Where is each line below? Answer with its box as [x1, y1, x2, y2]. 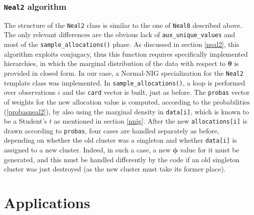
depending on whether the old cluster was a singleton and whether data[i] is [4, 135, 237, 145]
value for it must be [180, 145, 239, 155]
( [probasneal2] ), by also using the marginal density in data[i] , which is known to [4, 106, 249, 116]
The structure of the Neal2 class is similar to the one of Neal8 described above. [4, 20, 242, 30]
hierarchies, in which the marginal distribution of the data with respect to [4, 58, 226, 68]
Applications [4, 193, 91, 213]
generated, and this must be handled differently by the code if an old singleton [4, 154, 240, 164]
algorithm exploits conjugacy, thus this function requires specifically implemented [4, 48, 248, 59]
